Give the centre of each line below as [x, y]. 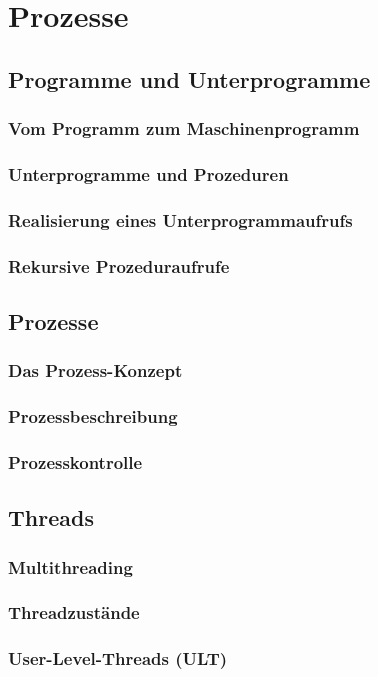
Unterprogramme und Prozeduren [148, 173]
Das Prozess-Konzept [95, 370]
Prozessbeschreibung [93, 416]
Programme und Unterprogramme [189, 78]
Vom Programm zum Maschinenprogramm [184, 128]
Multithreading [70, 566]
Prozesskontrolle [75, 461]
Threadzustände [74, 612]
